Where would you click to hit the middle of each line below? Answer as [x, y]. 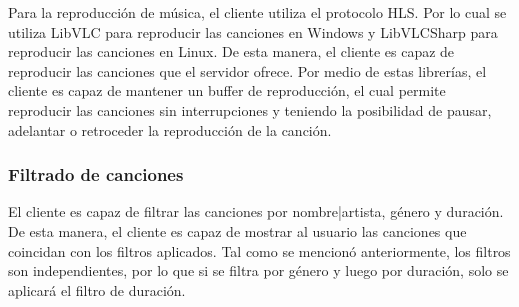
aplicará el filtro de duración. [97, 289]
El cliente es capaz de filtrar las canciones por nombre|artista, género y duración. [256, 211]
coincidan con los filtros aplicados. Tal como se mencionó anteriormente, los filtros [259, 250]
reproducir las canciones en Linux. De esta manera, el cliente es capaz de [231, 51]
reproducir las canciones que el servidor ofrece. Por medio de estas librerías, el [247, 70]
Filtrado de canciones [96, 174]
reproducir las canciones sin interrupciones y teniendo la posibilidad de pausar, [250, 109]
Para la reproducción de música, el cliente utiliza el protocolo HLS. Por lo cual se [257, 12]
